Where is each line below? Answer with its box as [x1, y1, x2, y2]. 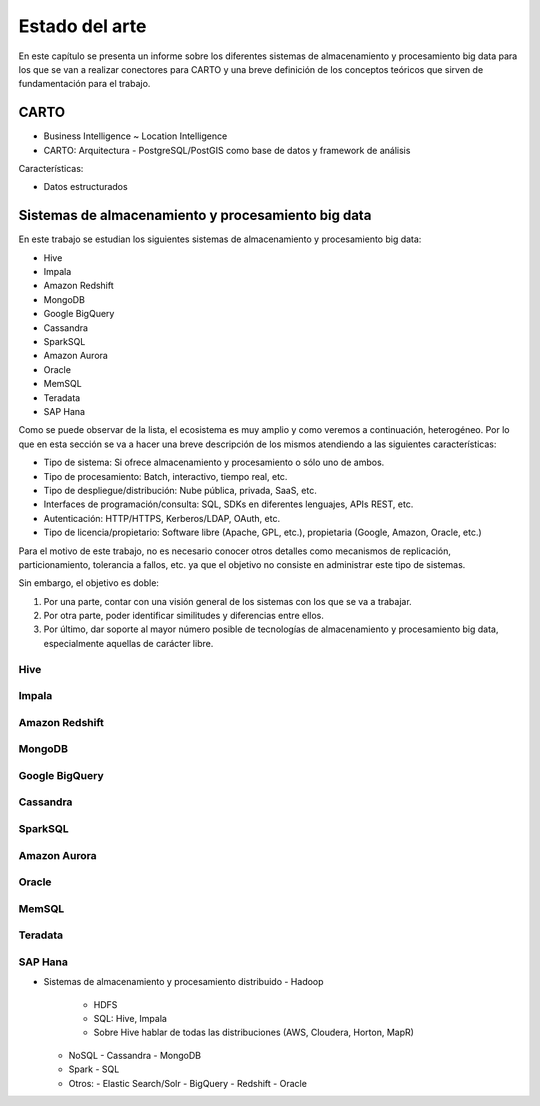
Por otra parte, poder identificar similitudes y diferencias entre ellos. [43, 610, 324, 622]
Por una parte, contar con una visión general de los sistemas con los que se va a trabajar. [43, 595, 412, 607]
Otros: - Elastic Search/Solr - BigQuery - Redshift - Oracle [68, 1077, 307, 1089]
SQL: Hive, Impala [93, 1012, 167, 1024]
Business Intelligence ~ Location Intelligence [43, 130, 228, 142]
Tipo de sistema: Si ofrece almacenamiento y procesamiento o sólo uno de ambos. [43, 456, 385, 469]
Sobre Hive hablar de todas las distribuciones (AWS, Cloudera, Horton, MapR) [93, 1026, 415, 1039]
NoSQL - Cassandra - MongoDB [68, 1049, 202, 1061]
